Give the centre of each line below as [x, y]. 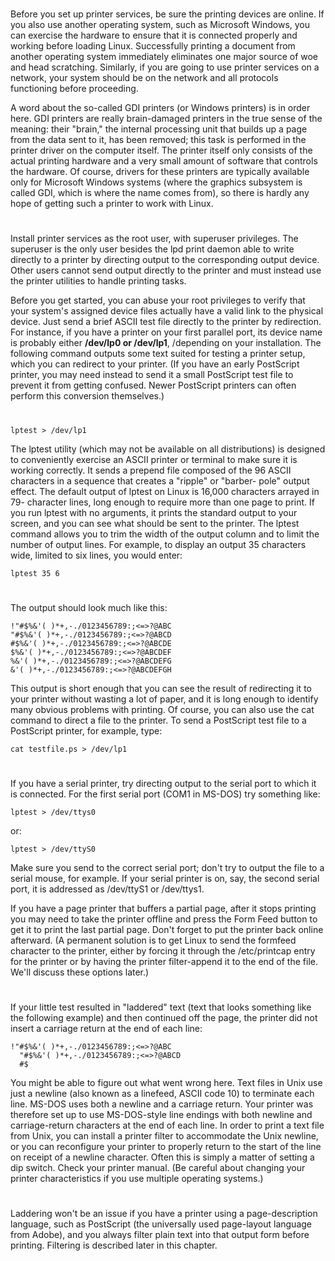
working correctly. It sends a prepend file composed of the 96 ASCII [151, 470]
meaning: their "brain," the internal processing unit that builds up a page [159, 129]
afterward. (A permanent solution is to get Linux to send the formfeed [153, 940]
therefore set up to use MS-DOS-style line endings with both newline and [161, 1115]
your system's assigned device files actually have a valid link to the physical [167, 311]
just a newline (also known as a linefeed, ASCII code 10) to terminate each [162, 1094]
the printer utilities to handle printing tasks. [98, 281]
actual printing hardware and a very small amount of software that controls [164, 161]
